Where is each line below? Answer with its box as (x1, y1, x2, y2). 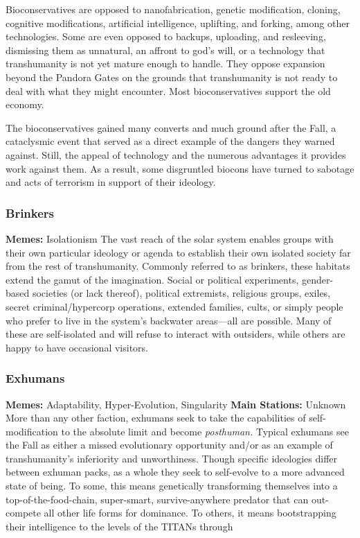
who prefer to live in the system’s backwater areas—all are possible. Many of (6, 313, 332, 327)
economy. (6, 97, 44, 112)
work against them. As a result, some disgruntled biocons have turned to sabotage (6, 161, 354, 175)
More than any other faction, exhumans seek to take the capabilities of (6, 410, 306, 425)
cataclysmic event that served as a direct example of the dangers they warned (6, 134, 335, 148)
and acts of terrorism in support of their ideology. (6, 175, 216, 189)
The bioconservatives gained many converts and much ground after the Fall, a (6, 120, 336, 134)
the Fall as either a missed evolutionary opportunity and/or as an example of (6, 437, 333, 452)
